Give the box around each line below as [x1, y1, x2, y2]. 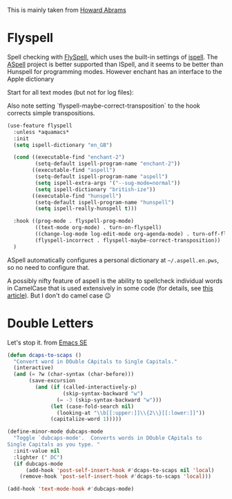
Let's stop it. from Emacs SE [7, 338, 88, 346]
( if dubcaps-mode [13, 460, 64, 467]
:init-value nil [13, 447, 60, 454]
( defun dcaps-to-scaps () [7, 351, 81, 358]
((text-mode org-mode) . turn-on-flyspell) [35, 224, 162, 231]
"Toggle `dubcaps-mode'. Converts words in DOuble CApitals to [13, 435, 202, 442]
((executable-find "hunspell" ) [32, 193, 122, 199]
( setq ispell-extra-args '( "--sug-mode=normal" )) [35, 179, 181, 186]
